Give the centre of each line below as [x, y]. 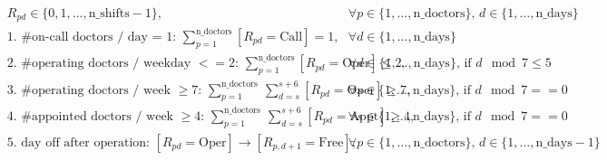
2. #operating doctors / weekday [99, 64]
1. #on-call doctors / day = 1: [92, 37]
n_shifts [109, 14]
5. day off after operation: [78, 142]
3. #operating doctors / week [88, 90]
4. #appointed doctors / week [90, 116]
